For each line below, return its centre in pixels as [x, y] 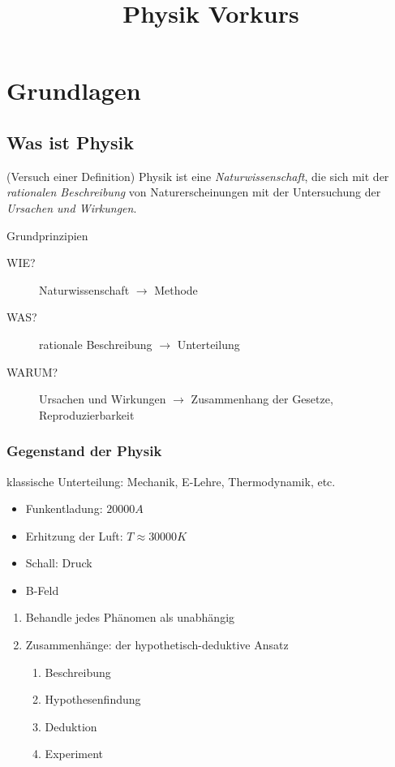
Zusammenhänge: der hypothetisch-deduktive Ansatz [157, 645]
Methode [176, 289]
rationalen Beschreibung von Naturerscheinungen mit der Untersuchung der [194, 192]
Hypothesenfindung [93, 699]
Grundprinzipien [47, 235]
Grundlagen [74, 90]
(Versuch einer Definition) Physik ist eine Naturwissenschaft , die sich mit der [198, 176]
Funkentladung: [64, 508]
